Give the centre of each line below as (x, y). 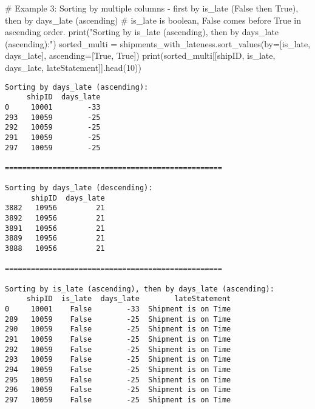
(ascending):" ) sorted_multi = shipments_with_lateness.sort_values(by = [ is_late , (158, 43)
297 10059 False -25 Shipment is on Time (118, 400)
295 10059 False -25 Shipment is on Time (118, 380)
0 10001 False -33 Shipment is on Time (118, 309)
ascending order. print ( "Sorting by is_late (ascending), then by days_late (142, 32)
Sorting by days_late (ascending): (77, 87)
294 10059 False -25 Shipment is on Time (118, 369)
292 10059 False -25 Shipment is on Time (118, 349)
